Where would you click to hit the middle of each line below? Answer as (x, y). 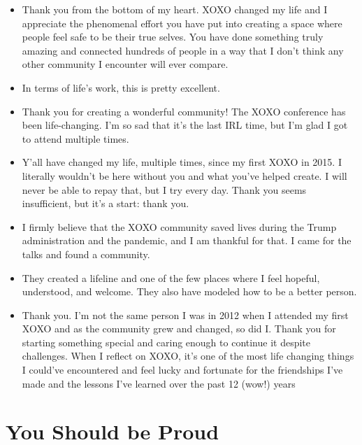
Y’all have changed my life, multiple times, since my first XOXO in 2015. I (182, 162)
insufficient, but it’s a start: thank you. (106, 203)
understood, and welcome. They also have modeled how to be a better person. (189, 291)
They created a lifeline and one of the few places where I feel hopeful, (171, 277)
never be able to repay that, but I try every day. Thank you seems (164, 189)
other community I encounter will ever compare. (125, 64)
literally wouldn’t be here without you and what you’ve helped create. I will (184, 175)
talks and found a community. (86, 254)
